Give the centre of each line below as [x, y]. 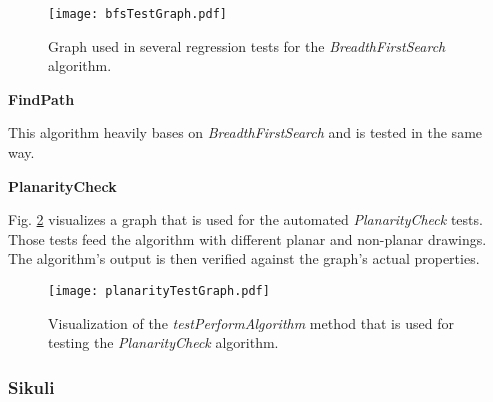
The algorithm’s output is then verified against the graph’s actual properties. [244, 258]
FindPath [41, 98]
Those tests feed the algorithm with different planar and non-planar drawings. [247, 238]
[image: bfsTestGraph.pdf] [137, 14]
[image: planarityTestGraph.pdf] [159, 291]
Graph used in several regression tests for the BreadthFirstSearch [247, 45]
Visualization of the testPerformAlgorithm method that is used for [251, 322]
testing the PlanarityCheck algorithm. [163, 342]
